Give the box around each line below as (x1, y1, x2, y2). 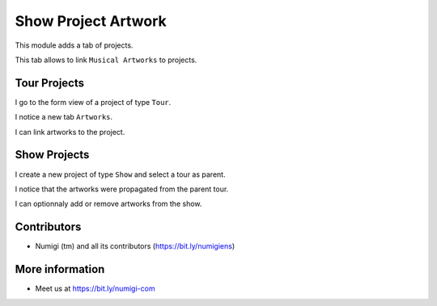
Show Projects (15, 148, 90, 161)
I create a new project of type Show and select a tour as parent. (15, 170, 226, 179)
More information (15, 262, 105, 276)
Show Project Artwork (15, 12, 167, 30)
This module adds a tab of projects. (15, 40, 134, 50)
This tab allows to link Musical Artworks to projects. (15, 55, 197, 65)
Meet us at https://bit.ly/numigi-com (35, 283, 155, 294)
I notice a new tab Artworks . (15, 112, 113, 122)
